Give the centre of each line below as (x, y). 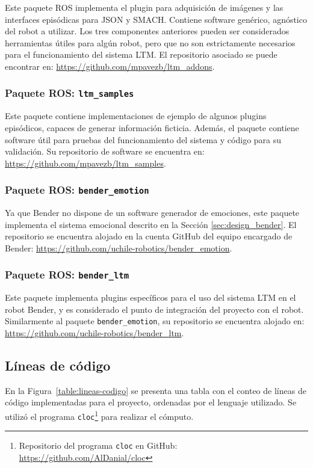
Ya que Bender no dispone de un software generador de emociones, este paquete (152, 213)
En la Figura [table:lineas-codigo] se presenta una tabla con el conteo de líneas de (156, 390)
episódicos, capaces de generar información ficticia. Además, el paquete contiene (152, 127)
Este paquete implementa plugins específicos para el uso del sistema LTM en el (150, 297)
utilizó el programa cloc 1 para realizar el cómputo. (99, 415)
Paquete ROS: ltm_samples (70, 93)
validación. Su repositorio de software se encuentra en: (105, 151)
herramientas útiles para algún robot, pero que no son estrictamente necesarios (150, 42)
